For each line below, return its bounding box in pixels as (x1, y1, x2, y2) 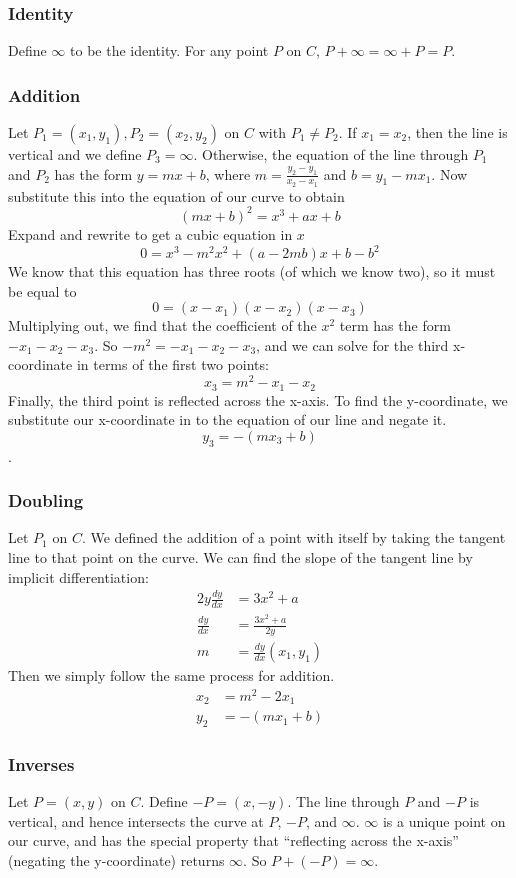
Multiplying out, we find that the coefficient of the (8, 315, 317, 336)
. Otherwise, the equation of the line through (193, 144, 469, 165)
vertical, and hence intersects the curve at (8, 810, 264, 831)
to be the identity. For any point (70, 40, 269, 61)
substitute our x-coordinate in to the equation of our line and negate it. (8, 409, 447, 430)
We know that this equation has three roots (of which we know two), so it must (8, 261, 496, 282)
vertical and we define (8, 144, 142, 165)
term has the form (339, 315, 451, 336)
